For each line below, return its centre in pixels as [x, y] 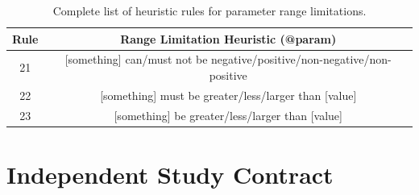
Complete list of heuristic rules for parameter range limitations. [209, 10]
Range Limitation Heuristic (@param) [228, 38]
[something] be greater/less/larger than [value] [228, 115]
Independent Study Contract [170, 174]
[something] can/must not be [136, 59]
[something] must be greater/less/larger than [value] [228, 95]
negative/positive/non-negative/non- [301, 59]
